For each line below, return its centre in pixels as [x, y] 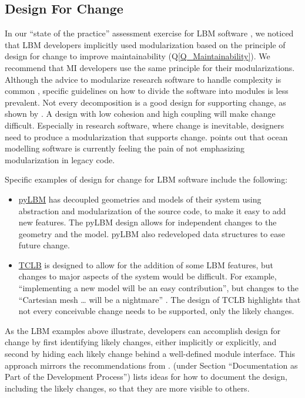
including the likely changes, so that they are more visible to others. [127, 388]
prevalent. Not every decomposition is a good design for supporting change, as [145, 102]
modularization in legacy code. [60, 159]
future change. [44, 245]
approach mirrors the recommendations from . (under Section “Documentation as [151, 365]
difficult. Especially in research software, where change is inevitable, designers [145, 125]
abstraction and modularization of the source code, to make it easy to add [152, 210]
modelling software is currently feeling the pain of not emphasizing [125, 148]
